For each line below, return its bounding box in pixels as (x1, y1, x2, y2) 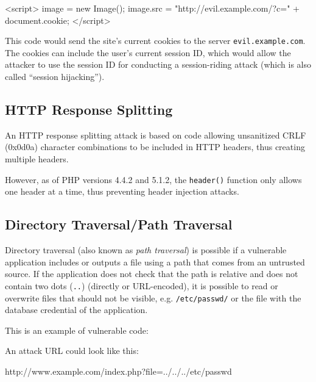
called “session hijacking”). (5, 70, 105, 83)
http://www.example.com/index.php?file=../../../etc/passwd (5, 364, 232, 377)
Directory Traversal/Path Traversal (5, 215, 233, 234)
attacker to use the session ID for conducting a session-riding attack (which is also (5, 58, 312, 71)
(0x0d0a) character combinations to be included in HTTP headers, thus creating (5, 140, 305, 153)
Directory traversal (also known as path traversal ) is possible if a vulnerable (5, 243, 287, 256)
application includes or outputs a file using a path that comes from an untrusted (5, 255, 305, 268)
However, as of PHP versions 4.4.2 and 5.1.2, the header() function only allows (5, 173, 302, 186)
